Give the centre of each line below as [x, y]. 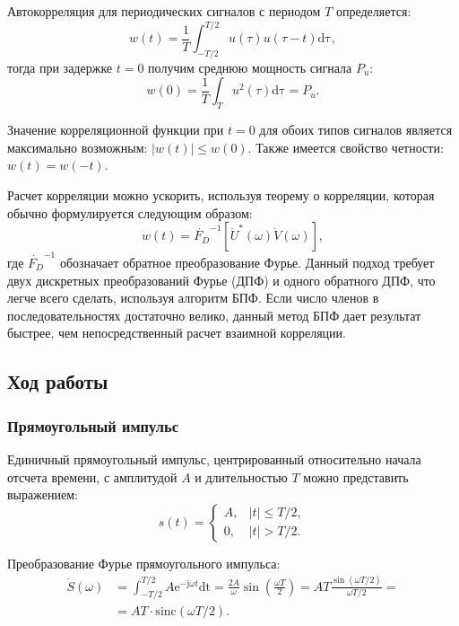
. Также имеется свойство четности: [346, 147]
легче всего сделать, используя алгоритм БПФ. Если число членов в [193, 298]
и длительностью [241, 476]
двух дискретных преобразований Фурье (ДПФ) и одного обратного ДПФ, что [221, 280]
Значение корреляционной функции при [116, 130]
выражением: [43, 494]
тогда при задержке [60, 67]
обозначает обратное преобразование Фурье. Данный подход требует [247, 262]
